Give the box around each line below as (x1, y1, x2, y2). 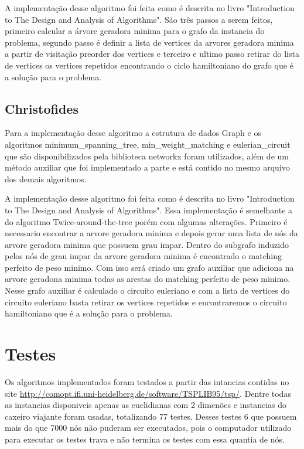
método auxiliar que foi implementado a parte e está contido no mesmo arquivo (5, 161, 290, 174)
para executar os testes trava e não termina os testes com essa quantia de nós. (5, 433, 285, 445)
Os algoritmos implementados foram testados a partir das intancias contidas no (5, 375, 289, 387)
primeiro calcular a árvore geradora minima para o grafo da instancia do (5, 25, 265, 37)
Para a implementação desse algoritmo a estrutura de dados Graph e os (5, 127, 261, 139)
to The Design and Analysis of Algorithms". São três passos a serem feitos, (5, 13, 273, 25)
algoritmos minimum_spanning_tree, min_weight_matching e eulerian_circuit (5, 138, 291, 150)
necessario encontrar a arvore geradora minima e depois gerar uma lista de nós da (5, 227, 298, 239)
